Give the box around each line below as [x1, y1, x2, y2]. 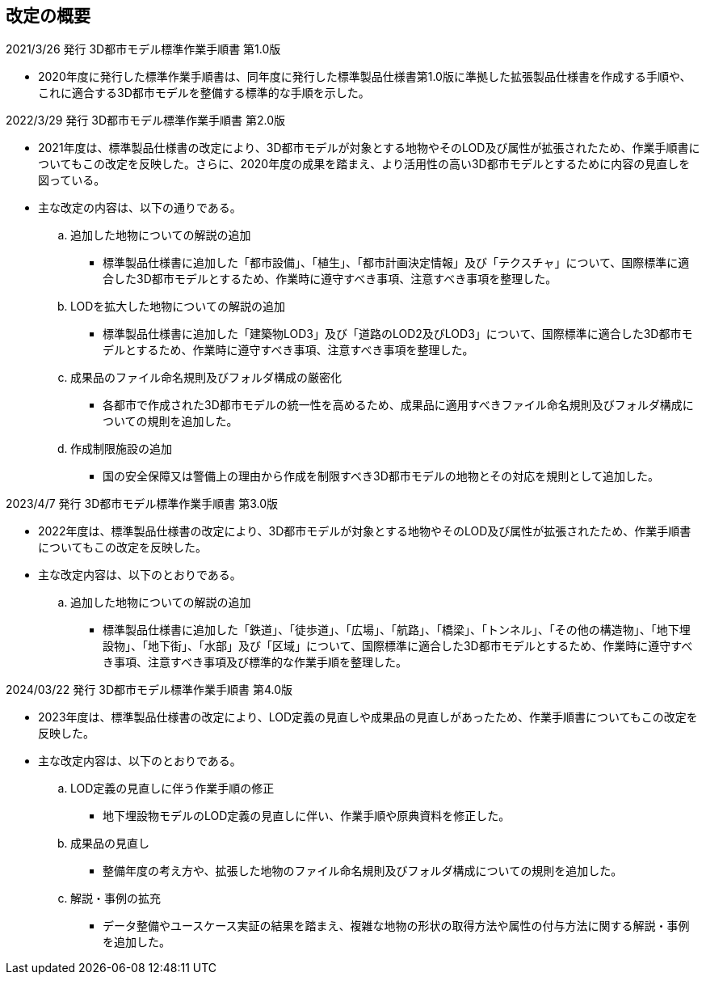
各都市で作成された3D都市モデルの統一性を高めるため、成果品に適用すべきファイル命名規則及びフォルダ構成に [103, 398, 694, 412]
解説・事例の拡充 [70, 891, 161, 906]
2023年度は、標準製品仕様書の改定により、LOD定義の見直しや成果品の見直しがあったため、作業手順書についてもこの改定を [38, 710, 698, 725]
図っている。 [38, 173, 106, 188]
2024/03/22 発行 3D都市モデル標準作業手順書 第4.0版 [6, 683, 293, 697]
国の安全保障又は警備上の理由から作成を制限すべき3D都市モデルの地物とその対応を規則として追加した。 [103, 469, 659, 484]
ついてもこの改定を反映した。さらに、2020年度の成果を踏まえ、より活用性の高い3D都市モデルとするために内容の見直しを [38, 157, 691, 171]
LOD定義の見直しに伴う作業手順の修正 [70, 781, 275, 796]
